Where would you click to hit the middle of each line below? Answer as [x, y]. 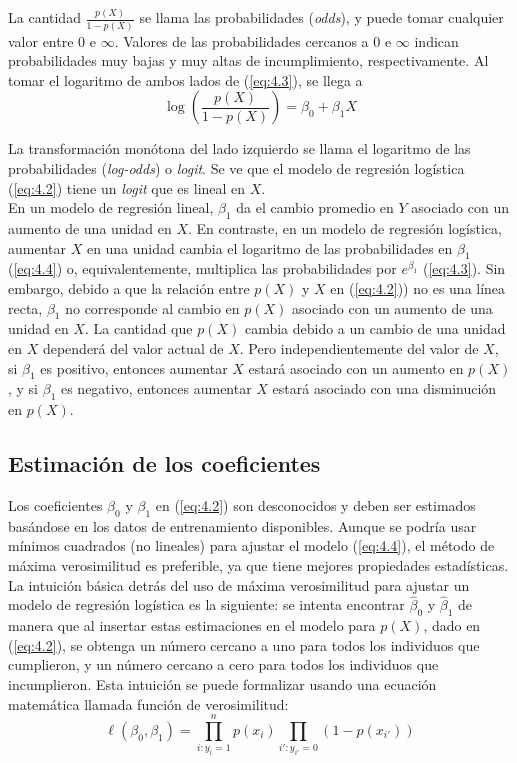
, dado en [452, 625]
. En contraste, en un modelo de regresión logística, [345, 227]
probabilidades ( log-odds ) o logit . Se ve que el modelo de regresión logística [236, 168]
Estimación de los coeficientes [164, 463]
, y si [23, 388]
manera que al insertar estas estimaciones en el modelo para [192, 625]
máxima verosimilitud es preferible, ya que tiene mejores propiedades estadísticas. [258, 564]
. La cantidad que [138, 328]
